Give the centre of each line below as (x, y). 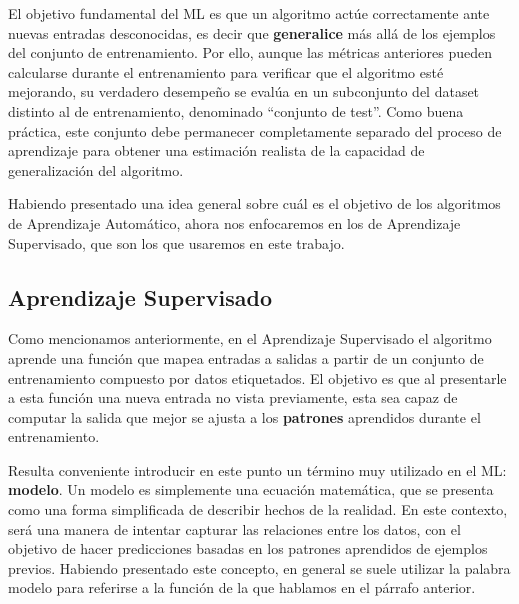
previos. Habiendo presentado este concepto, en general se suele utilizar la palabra (259, 567)
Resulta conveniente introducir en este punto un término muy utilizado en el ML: (257, 469)
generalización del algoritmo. (96, 169)
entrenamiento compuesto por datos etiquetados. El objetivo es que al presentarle (257, 377)
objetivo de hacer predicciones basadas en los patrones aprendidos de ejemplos (248, 548)
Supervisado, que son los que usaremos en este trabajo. (176, 242)
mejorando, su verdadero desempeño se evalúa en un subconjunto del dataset (244, 91)
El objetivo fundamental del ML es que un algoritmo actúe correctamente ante (249, 13)
